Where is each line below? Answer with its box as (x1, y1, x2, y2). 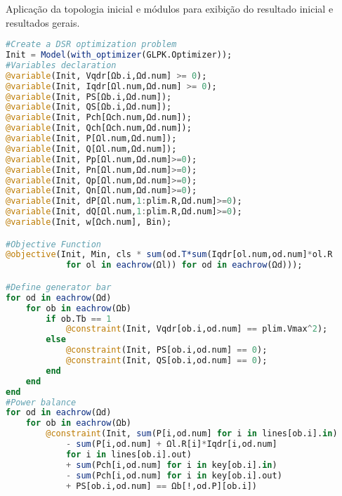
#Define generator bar (6, 282, 112, 292)
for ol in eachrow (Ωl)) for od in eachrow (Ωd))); (65, 260, 303, 270)
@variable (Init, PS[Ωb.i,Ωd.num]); (6, 91, 172, 102)
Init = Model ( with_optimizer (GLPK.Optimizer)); (6, 50, 232, 60)
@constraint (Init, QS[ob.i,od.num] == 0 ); (65, 355, 268, 365)
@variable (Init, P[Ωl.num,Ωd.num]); (6, 133, 177, 144)
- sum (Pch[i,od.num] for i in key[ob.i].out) (65, 470, 282, 481)
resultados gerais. (6, 15, 80, 30)
